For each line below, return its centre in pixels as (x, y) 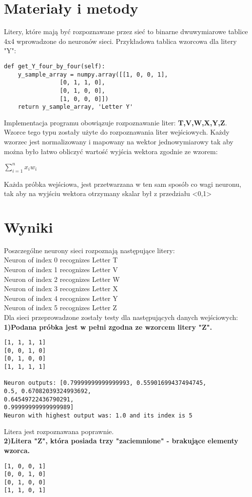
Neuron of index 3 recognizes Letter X (61, 288)
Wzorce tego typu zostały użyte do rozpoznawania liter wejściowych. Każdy (117, 132)
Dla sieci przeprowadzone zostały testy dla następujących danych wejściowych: (121, 317)
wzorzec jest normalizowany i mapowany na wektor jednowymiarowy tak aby (119, 142)
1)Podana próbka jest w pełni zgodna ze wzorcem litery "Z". (108, 327)
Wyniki (29, 227)
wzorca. (17, 450)
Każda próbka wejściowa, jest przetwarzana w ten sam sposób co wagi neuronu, (123, 184)
